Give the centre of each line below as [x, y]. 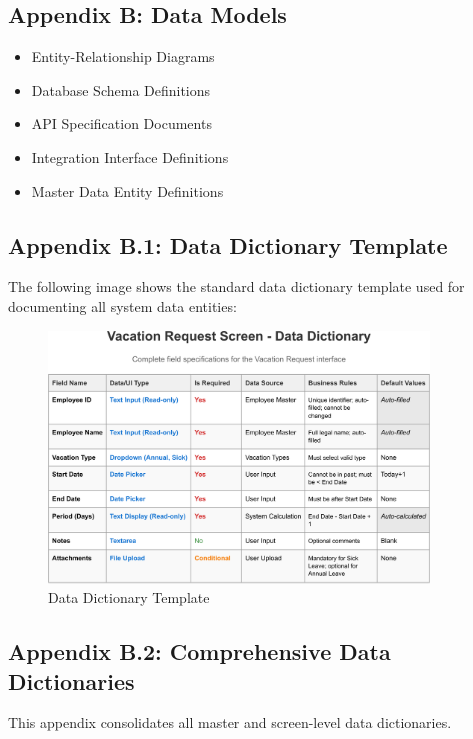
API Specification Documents [121, 123]
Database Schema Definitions [121, 89]
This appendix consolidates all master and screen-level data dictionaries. [230, 722]
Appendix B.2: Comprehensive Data [199, 651]
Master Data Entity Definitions [127, 190]
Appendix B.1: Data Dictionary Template [228, 244]
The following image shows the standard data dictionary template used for [236, 286]
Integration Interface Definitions [130, 156]
